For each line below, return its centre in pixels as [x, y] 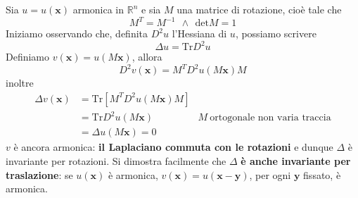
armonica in [98, 9]
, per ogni [270, 174]
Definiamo [28, 57]
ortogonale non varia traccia [270, 118]
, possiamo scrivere [276, 33]
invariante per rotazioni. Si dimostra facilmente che [116, 161]
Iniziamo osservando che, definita [77, 33]
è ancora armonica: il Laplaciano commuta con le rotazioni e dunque [173, 147]
